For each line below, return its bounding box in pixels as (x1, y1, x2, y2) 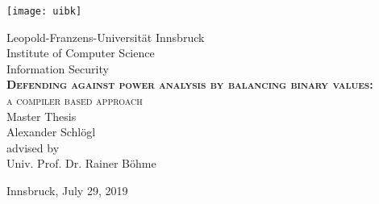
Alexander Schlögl (6, 123, 96, 140)
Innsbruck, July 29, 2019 (6, 182, 128, 198)
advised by (6, 139, 60, 156)
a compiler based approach (6, 92, 143, 109)
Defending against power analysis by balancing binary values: (6, 76, 373, 93)
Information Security (6, 60, 109, 77)
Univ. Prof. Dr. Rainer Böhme (6, 155, 156, 172)
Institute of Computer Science (6, 44, 155, 61)
